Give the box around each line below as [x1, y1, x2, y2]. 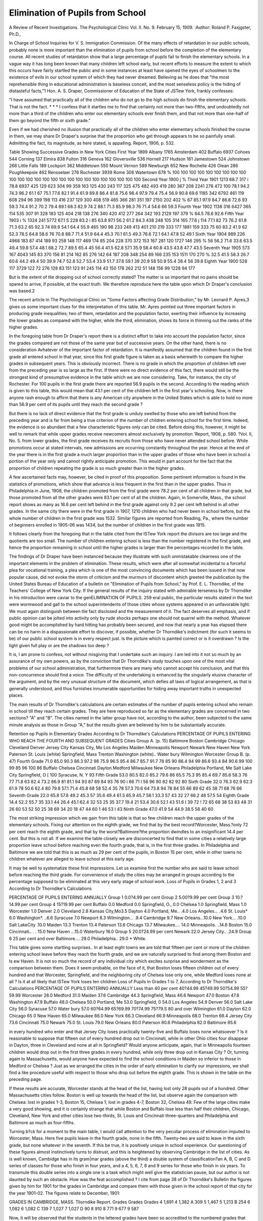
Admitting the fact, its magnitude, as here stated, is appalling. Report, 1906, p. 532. [9, 140, 175, 146]
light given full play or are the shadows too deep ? [9, 642, 110, 648]
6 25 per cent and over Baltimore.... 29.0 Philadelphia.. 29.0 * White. [9, 935, 147, 941]
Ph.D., [9, 31, 21, 37]
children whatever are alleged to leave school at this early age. [9, 856, 135, 862]
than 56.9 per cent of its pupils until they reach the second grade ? [9, 401, 143, 407]
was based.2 [9, 288, 35, 294]
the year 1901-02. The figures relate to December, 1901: [9, 1190, 120, 1196]
